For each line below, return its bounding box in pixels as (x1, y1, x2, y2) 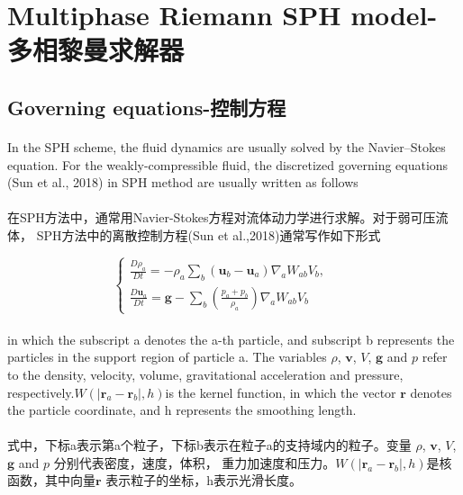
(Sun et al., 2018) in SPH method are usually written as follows (7, 173, 359, 192)
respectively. (7, 382, 75, 401)
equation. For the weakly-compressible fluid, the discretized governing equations (7, 155, 449, 174)
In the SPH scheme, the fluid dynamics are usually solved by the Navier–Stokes (7, 137, 446, 156)
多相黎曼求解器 (7, 31, 185, 68)
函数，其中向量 (7, 471, 95, 490)
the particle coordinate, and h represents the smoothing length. (7, 400, 357, 419)
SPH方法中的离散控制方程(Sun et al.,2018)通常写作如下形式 (36, 225, 381, 244)
